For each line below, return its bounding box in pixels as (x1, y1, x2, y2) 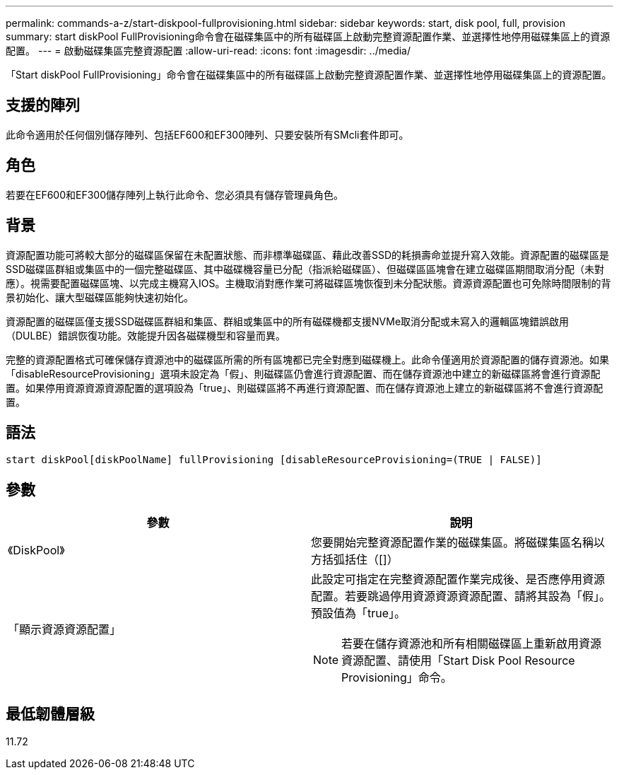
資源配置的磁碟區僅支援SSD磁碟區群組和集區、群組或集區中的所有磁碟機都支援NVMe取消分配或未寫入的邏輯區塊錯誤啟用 (6, 315, 570, 327)
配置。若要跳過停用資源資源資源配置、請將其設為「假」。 (311, 589, 611, 604)
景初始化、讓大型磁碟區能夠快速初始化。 (6, 291, 194, 303)
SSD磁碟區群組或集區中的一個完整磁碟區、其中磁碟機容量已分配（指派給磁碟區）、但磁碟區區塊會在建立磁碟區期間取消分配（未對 (6, 262, 605, 275)
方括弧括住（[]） (311, 552, 399, 567)
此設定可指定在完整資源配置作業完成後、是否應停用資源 (311, 572, 606, 587)
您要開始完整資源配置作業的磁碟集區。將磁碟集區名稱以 (311, 535, 606, 550)
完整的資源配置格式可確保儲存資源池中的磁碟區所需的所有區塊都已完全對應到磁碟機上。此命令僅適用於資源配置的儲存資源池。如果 (6, 353, 609, 366)
